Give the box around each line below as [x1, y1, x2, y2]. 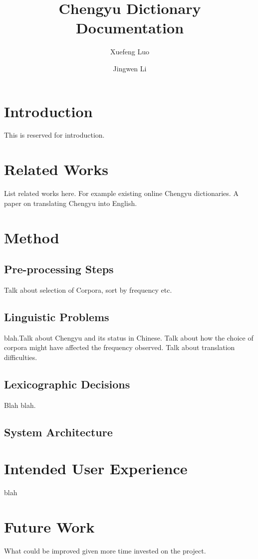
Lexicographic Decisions [4, 376, 130, 391]
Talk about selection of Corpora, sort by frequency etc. [4, 284, 172, 295]
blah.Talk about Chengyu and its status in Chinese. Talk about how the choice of [4, 332, 254, 343]
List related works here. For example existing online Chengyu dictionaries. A [4, 188, 239, 198]
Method [4, 227, 59, 247]
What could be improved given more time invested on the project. [4, 545, 206, 556]
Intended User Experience [4, 458, 188, 479]
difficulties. [4, 352, 37, 362]
